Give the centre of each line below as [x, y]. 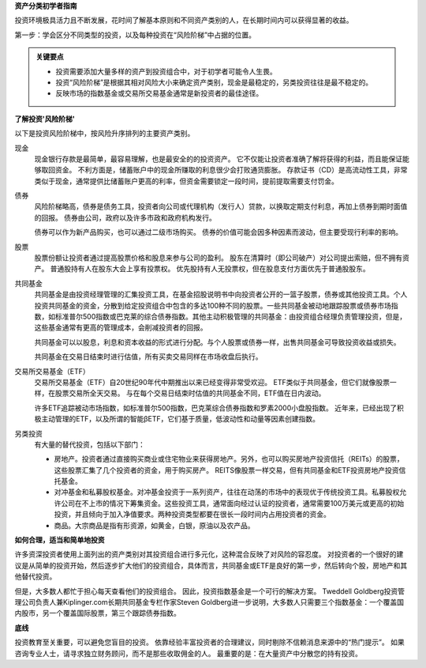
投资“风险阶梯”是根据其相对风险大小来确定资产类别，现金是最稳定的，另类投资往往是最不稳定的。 [214, 82]
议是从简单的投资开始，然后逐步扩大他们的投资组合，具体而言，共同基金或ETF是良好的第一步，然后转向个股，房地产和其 [211, 565]
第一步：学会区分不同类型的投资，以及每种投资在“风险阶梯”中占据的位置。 [135, 35]
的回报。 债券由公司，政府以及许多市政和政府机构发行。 [125, 217]
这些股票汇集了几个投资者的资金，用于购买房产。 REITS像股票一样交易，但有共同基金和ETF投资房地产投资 [226, 470]
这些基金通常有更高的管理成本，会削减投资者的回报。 [121, 327]
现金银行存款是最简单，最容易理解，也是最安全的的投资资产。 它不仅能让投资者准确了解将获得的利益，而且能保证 [218, 159]
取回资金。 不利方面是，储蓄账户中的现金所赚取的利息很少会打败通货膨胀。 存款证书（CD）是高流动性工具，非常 [224, 170]
